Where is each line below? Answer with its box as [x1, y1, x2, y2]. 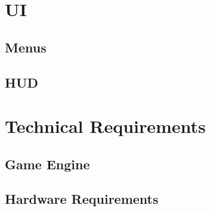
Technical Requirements [5, 114, 206, 138]
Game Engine [5, 154, 90, 173]
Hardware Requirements [5, 190, 159, 208]
